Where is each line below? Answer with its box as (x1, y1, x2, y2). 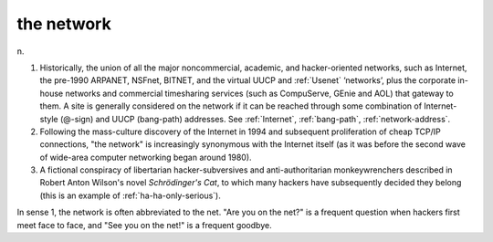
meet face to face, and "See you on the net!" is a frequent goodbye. (16, 219, 273, 230)
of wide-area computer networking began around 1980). (39, 152, 252, 163)
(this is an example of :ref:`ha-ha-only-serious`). (39, 190, 221, 201)
